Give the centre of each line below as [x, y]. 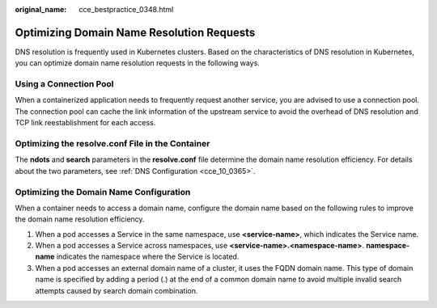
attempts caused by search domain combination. [117, 290]
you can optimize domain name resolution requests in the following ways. [138, 63]
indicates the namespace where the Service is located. [148, 257]
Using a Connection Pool [64, 84]
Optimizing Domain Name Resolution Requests [135, 32]
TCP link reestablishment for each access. [85, 123]
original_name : [41, 9]
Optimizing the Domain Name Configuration [103, 192]
